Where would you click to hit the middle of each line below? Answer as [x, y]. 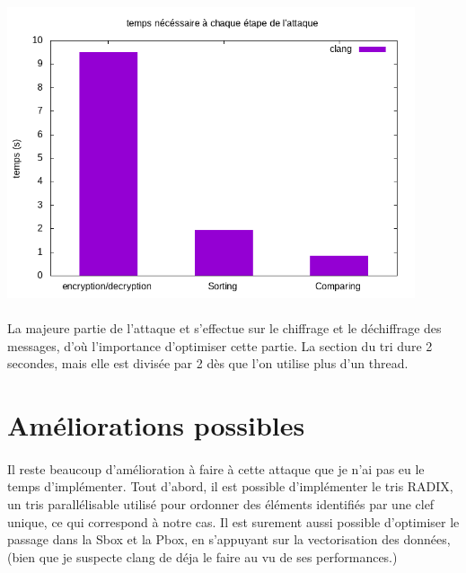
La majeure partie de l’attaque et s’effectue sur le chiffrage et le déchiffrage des [224, 328]
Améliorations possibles [156, 425]
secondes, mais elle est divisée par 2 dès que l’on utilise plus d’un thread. [208, 363]
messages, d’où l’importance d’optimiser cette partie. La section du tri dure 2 [220, 345]
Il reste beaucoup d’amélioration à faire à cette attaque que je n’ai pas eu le [216, 468]
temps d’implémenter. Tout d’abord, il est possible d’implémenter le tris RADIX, [230, 486]
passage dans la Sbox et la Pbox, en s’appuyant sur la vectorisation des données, [229, 539]
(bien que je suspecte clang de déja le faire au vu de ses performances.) [202, 556]
